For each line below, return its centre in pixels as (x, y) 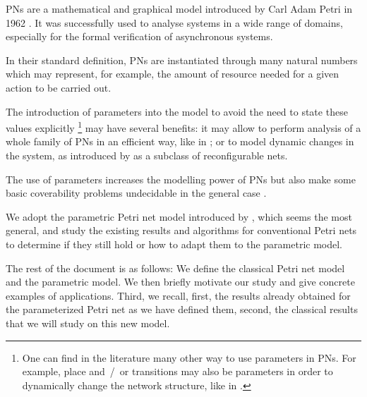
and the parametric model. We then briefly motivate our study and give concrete (180, 282)
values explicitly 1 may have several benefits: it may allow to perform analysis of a (183, 127)
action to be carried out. (59, 87)
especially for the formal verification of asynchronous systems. (139, 36)
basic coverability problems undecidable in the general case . (136, 193)
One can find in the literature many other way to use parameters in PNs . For (189, 357)
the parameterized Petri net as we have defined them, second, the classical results (182, 309)
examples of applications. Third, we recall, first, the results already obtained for (178, 295)
